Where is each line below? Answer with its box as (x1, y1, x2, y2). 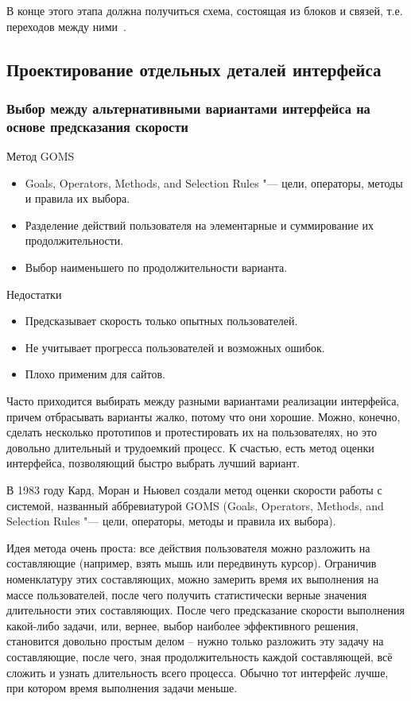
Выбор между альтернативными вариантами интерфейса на (6, 98, 370, 118)
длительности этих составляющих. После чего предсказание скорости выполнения (6, 602, 405, 618)
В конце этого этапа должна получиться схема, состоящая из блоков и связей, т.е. (6, 2, 403, 18)
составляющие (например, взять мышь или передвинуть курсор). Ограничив (6, 555, 377, 571)
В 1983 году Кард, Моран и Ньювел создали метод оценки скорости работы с (6, 482, 382, 498)
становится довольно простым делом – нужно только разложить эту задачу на (6, 633, 384, 649)
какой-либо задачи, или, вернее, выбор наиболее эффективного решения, (6, 617, 359, 633)
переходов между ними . (6, 17, 126, 34)
